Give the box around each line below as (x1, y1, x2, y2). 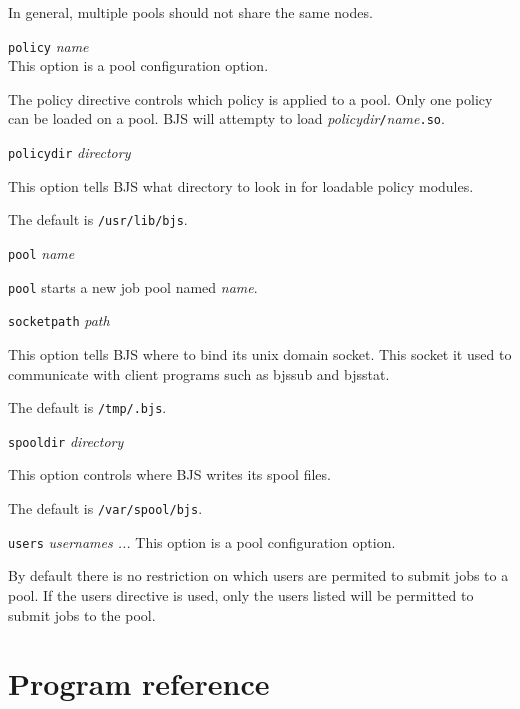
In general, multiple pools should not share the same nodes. (8, 2, 373, 22)
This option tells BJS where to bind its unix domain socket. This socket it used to (8, 343, 512, 364)
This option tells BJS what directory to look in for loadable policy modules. (8, 175, 474, 196)
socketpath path (8, 310, 110, 331)
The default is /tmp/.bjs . (8, 397, 167, 418)
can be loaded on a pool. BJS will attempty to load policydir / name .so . (8, 108, 445, 129)
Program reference (8, 663, 270, 704)
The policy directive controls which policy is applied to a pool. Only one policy (8, 88, 493, 109)
